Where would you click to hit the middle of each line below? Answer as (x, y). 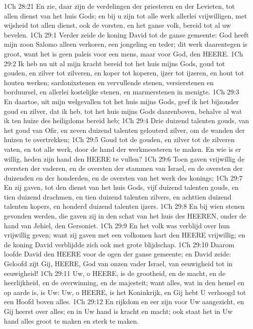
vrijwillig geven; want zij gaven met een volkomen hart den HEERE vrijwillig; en (125, 235)
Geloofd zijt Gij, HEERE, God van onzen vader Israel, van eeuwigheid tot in (118, 264)
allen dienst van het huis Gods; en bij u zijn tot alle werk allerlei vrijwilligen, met (126, 15)
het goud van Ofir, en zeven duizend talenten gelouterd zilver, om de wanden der (125, 130)
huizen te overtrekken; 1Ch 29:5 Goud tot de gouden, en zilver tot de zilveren (119, 139)
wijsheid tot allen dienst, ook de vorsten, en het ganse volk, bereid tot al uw (117, 25)
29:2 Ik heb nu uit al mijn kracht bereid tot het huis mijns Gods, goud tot (115, 63)
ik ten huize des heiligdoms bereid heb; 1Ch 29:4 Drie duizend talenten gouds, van (126, 120)
